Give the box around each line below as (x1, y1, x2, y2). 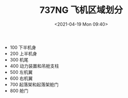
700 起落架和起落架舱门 (9, 81, 59, 87)
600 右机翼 (9, 75, 33, 81)
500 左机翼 (9, 69, 33, 75)
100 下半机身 (9, 44, 36, 50)
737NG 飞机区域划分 (39, 4, 123, 16)
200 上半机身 (9, 50, 37, 56)
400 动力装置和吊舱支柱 (9, 63, 59, 69)
